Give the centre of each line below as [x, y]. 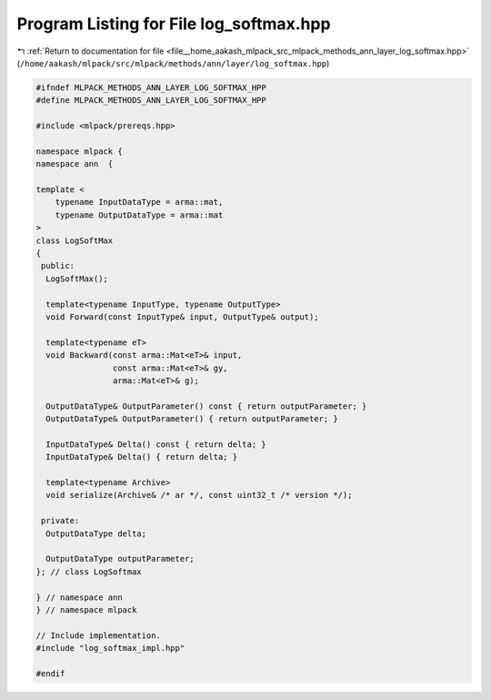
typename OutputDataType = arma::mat [139, 215]
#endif [50, 673]
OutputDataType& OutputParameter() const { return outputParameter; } [206, 406]
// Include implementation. [98, 635]
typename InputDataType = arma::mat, [139, 202]
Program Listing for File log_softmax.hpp [174, 24]
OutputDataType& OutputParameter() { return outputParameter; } [192, 419]
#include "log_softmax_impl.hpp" [110, 648]
